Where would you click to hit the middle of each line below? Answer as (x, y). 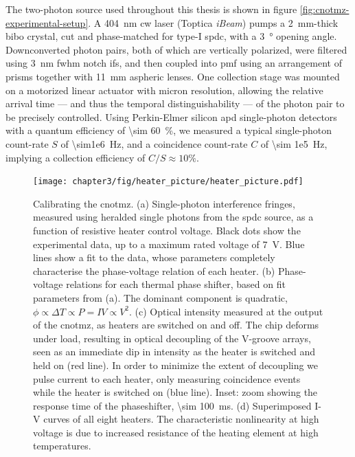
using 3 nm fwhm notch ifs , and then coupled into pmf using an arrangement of (174, 63)
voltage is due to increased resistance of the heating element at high (176, 432)
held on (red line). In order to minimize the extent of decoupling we (176, 365)
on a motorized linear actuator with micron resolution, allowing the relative (164, 90)
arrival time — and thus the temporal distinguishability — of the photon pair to (175, 103)
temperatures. (62, 446)
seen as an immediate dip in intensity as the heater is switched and (174, 352)
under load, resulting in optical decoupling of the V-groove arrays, (172, 338)
